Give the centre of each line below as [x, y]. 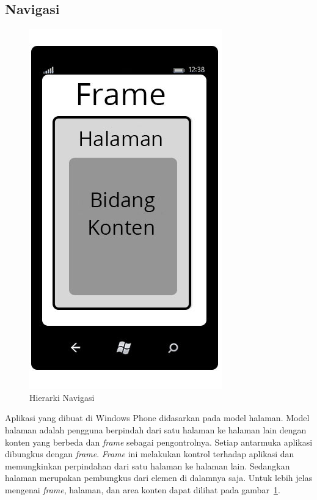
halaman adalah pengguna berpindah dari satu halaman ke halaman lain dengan [156, 429]
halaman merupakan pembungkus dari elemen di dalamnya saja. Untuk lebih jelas [159, 478]
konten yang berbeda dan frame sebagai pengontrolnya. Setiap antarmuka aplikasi [159, 442]
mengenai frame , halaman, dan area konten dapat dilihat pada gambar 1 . [143, 489]
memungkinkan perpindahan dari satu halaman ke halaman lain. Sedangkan [148, 465]
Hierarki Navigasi [62, 397]
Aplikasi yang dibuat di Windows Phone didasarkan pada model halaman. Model [157, 418]
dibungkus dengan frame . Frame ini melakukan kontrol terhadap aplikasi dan [150, 454]
